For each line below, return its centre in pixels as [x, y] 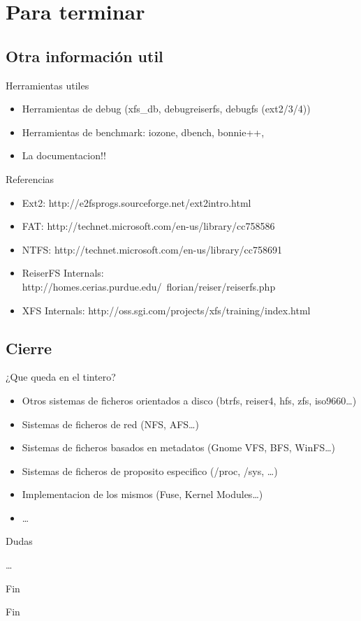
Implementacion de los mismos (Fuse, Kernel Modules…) [142, 494]
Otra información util [84, 56]
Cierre [29, 348]
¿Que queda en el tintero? [61, 377]
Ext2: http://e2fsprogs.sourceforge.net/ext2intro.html [137, 202]
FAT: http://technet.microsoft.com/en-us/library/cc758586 [148, 226]
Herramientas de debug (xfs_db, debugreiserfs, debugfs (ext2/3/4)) [166, 109]
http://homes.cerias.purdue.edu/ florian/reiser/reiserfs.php [149, 286]
